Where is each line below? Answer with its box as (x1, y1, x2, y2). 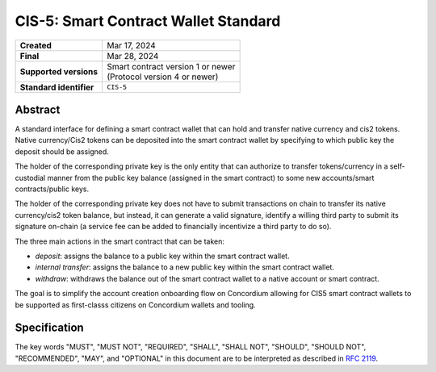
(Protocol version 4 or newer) (106, 71, 219, 82)
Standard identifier (19, 82, 94, 93)
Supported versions (19, 65, 99, 77)
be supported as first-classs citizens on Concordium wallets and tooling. (15, 299, 256, 310)
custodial (15, 173, 46, 182)
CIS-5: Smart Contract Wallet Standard (15, 12, 281, 30)
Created (19, 40, 52, 51)
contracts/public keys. (15, 184, 89, 194)
